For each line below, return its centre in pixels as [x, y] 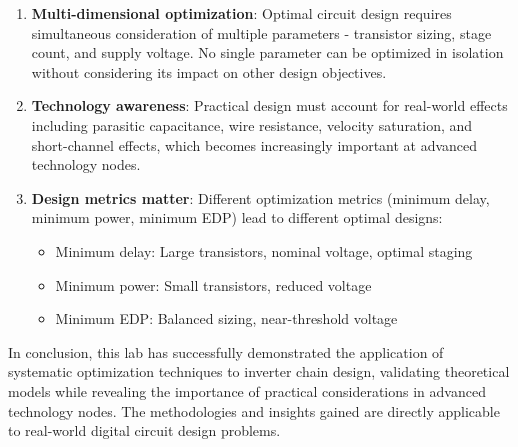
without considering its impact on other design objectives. [209, 71]
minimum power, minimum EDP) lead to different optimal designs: [237, 217]
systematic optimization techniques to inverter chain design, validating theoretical [259, 371]
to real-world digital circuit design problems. [144, 430]
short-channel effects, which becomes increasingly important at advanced [254, 144]
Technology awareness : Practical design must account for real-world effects [269, 105]
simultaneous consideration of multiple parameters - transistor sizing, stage [261, 32]
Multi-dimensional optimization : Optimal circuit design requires [241, 13]
